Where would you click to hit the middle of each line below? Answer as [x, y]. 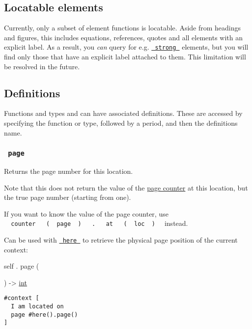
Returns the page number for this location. [69, 171]
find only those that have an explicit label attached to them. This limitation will [125, 57]
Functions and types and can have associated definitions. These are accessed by [123, 113]
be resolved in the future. [42, 66]
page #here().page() [44, 315]
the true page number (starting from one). [68, 197]
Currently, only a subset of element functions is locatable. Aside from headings [123, 28]
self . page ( [22, 266]
